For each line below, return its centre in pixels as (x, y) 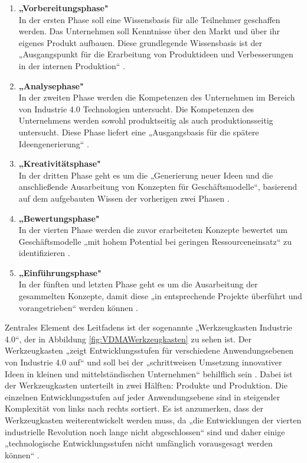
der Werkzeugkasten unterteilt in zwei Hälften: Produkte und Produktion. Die (146, 385)
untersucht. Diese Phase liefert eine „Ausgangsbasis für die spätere (139, 132)
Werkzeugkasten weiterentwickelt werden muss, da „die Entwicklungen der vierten (153, 420)
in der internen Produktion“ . (72, 65)
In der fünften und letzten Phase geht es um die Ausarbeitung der (138, 284)
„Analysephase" (51, 85)
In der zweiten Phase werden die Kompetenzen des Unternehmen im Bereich (157, 97)
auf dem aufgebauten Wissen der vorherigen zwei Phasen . (124, 198)
